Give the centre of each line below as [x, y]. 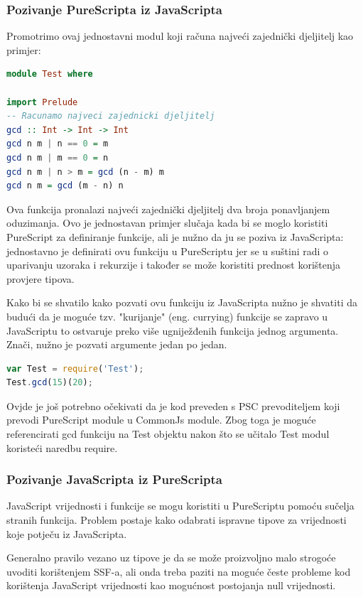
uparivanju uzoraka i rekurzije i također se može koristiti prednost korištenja [174, 265]
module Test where [50, 74]
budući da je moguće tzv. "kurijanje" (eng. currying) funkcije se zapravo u [167, 316]
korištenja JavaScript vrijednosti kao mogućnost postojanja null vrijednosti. [171, 585]
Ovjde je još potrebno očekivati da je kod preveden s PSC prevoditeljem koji [173, 405]
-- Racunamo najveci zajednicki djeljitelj [111, 116]
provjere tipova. [40, 278]
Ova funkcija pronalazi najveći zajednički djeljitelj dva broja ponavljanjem [168, 209]
